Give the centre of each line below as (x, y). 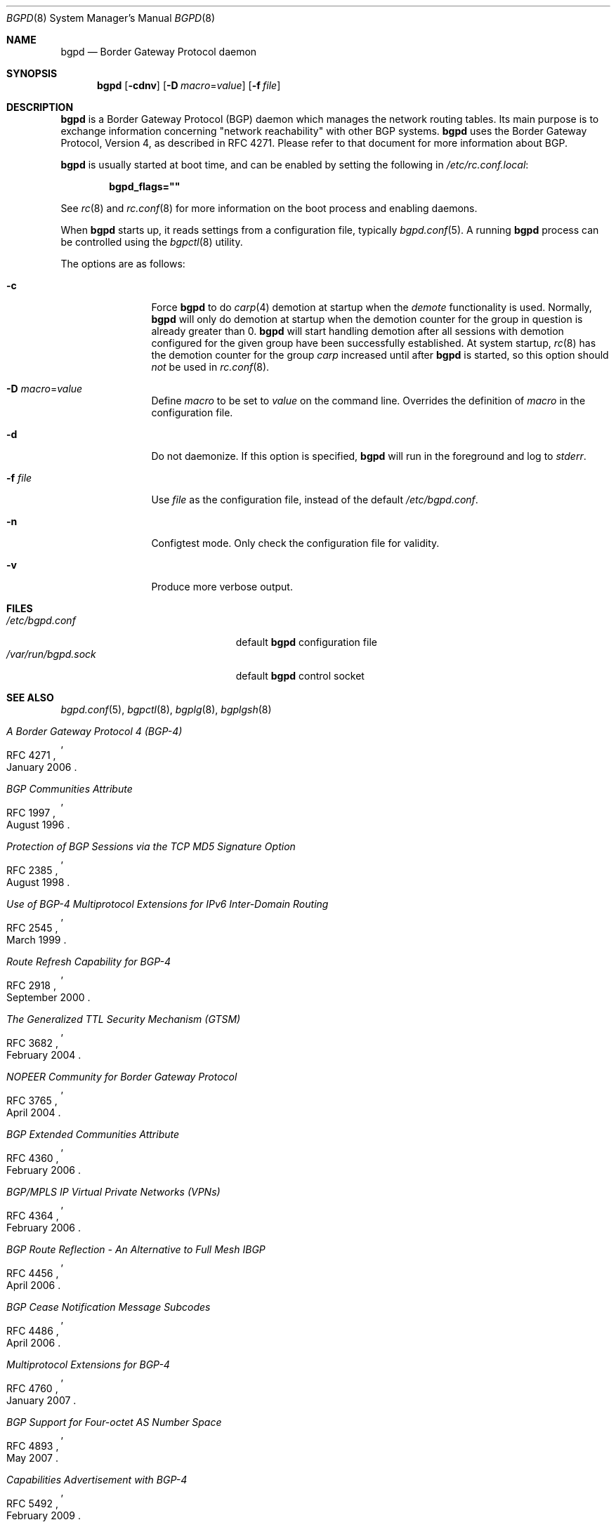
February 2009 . (44, 1515)
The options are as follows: (123, 264)
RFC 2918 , (31, 985)
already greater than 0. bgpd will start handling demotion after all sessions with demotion (358, 331)
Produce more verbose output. (222, 587)
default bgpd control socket (300, 676)
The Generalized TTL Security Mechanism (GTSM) (124, 1019)
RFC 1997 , (31, 813)
